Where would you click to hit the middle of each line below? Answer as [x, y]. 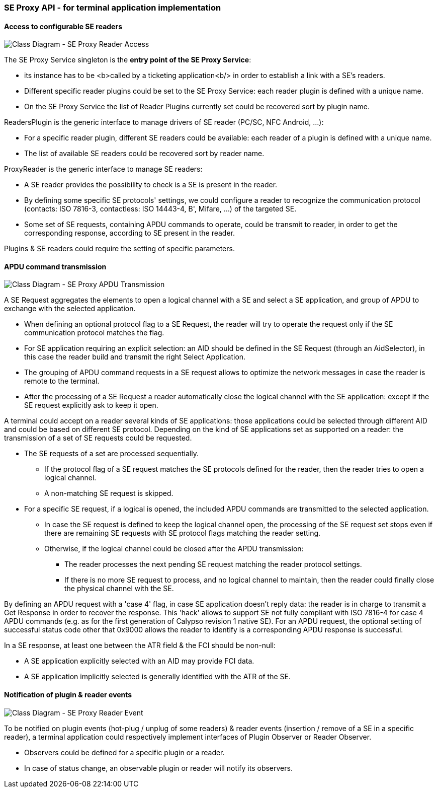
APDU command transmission [55, 266]
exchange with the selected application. [70, 309]
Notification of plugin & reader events [68, 695]
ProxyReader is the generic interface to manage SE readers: [103, 169]
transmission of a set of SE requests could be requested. [98, 438]
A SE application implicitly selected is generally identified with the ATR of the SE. [158, 677]
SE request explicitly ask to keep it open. [91, 405]
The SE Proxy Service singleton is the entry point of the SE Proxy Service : [128, 60]
